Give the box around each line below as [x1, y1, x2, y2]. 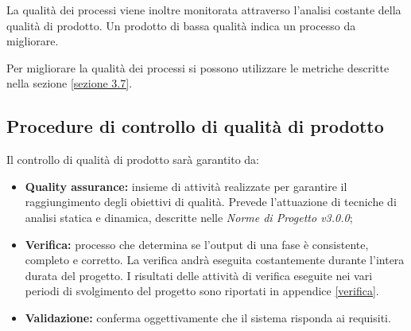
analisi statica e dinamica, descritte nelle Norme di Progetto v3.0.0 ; [25, 208, 353, 225]
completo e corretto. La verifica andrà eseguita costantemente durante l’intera [25, 251, 405, 268]
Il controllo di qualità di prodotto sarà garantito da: [6, 151, 260, 168]
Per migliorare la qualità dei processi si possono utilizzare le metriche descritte [6, 59, 390, 76]
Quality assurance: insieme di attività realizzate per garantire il [25, 177, 347, 194]
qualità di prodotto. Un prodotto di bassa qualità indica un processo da [6, 17, 356, 33]
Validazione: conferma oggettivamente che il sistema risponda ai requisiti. [25, 309, 391, 325]
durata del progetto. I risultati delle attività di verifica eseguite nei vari [25, 267, 373, 283]
